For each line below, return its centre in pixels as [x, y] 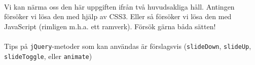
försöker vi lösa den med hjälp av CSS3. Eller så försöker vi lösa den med [118, 16]
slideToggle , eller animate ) [48, 56]
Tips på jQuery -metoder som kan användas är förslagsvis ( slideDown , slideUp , [128, 46]
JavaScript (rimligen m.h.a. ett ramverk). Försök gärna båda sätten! [110, 26]
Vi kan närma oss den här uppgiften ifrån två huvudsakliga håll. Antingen [119, 6]
